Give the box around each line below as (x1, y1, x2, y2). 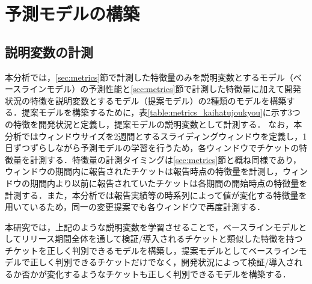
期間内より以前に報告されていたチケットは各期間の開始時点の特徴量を (29, 176, 308, 189)
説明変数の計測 (5, 42, 93, 61)
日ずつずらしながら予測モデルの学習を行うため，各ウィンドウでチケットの (5, 141, 299, 154)
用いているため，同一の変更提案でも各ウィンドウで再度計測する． (5, 200, 265, 213)
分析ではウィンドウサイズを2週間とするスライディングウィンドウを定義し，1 (5, 129, 307, 142)
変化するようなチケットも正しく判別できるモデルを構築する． (46, 268, 291, 280)
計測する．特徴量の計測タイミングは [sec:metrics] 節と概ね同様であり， (29, 153, 301, 165)
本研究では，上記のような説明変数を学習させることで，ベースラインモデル (5, 220, 299, 233)
